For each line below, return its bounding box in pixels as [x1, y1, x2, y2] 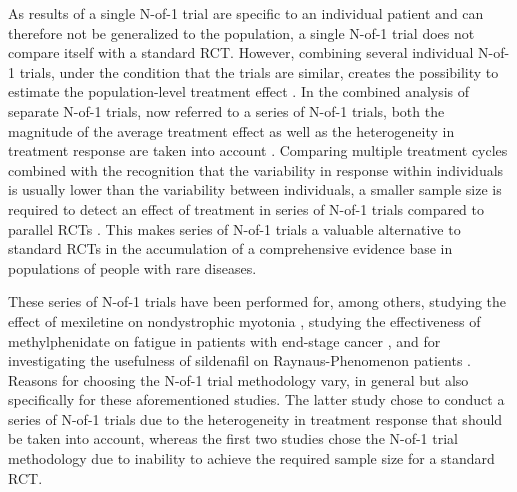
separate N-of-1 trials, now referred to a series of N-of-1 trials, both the [8, 100, 445, 121]
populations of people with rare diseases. [8, 257, 257, 278]
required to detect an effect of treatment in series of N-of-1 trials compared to [8, 198, 485, 219]
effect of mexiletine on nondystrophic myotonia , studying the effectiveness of [8, 310, 481, 331]
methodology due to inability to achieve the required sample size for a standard [8, 448, 495, 469]
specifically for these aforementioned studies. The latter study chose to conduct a [8, 389, 505, 410]
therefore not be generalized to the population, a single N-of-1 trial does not [8, 22, 475, 43]
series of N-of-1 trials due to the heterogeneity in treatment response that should [8, 408, 503, 429]
